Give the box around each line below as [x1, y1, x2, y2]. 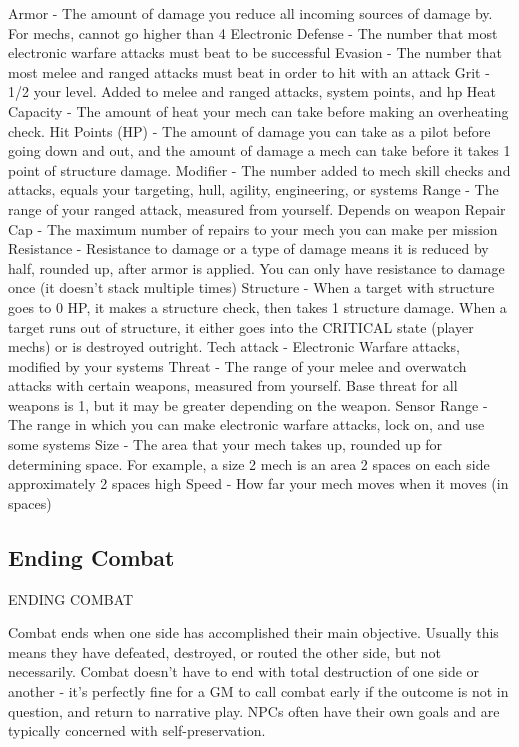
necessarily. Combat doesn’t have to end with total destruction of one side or [8, 661, 480, 682]
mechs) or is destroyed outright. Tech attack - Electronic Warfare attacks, [8, 336, 460, 357]
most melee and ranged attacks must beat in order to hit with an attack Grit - [8, 61, 490, 82]
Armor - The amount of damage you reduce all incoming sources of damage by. [8, 3, 493, 23]
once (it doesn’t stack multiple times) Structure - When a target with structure [8, 277, 495, 298]
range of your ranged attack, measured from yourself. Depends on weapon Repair [8, 198, 506, 219]
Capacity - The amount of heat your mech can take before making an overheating [8, 100, 509, 121]
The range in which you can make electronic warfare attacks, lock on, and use [8, 414, 485, 435]
